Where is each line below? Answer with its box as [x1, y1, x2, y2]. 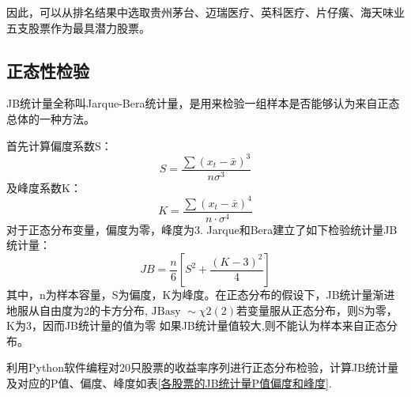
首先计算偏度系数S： [6, 137, 112, 153]
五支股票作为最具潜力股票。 [6, 19, 150, 36]
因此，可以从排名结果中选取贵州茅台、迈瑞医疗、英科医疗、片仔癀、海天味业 [6, 4, 405, 20]
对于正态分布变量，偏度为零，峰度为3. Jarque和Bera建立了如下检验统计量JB [6, 221, 398, 237]
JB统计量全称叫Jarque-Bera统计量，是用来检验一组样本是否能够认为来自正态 [6, 95, 400, 112]
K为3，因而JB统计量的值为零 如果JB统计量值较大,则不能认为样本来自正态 [6, 317, 386, 334]
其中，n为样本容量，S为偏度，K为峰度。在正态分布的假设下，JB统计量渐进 [6, 286, 395, 303]
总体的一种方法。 [6, 110, 95, 127]
